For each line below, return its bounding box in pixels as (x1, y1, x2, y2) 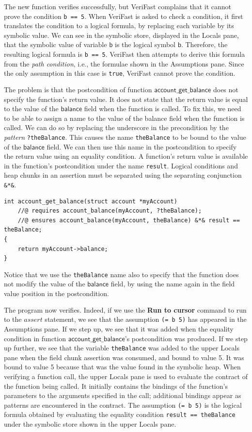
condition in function (4, 333, 66, 343)
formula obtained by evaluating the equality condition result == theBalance (4, 409, 236, 419)
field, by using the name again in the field (110, 279, 235, 289)
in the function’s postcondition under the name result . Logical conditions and (4, 160, 238, 170)
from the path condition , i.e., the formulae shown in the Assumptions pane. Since (4, 58, 244, 68)
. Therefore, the (181, 39, 228, 50)
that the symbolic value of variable (4, 39, 107, 50)
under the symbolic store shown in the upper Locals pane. (4, 419, 176, 429)
